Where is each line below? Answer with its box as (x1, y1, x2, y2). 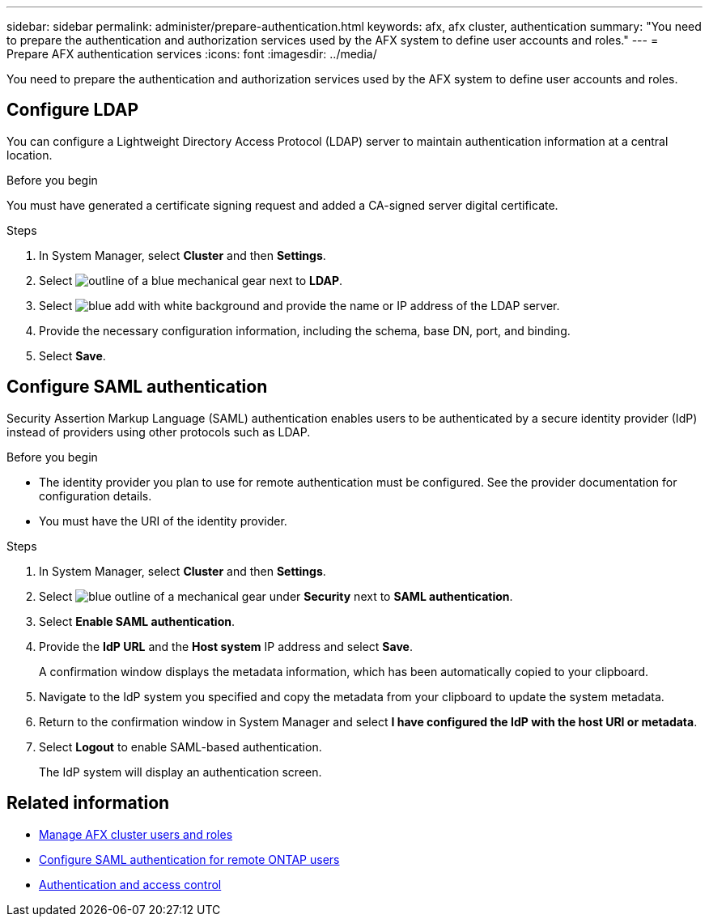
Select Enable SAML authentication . (39, 614, 235, 628)
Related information (6, 793, 170, 814)
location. (6, 147, 53, 162)
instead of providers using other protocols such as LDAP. (6, 424, 311, 439)
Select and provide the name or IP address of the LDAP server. (39, 298, 560, 313)
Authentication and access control (39, 877, 222, 891)
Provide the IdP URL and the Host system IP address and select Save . (39, 639, 413, 653)
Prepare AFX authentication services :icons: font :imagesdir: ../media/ (6, 47, 377, 61)
